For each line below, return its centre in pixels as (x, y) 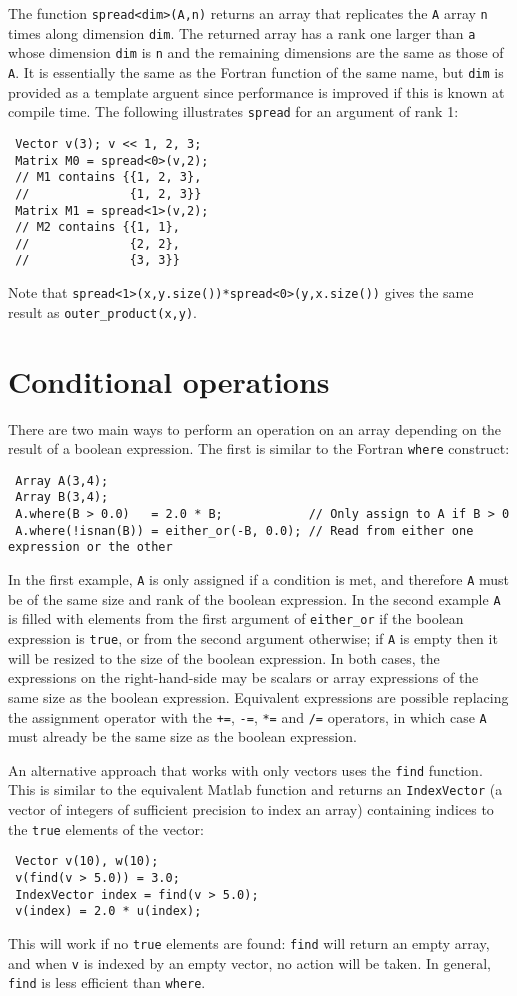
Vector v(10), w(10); (87, 861)
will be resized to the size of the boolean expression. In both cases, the (224, 657)
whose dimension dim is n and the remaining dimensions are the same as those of (256, 52)
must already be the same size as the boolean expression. (182, 736)
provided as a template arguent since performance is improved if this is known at (256, 91)
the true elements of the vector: (106, 828)
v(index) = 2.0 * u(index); (108, 911)
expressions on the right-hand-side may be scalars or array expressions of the (243, 677)
